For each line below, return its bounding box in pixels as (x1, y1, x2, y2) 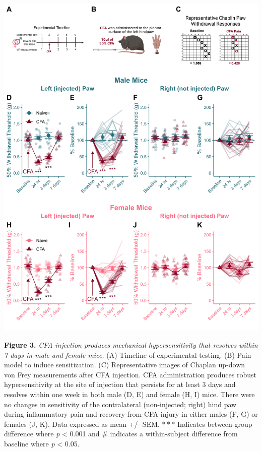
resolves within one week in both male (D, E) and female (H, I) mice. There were (4, 389, 255, 399)
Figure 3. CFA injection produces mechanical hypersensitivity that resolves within (4, 339, 258, 350)
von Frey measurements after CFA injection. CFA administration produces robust (4, 369, 256, 379)
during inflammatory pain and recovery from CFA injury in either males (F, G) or (4, 409, 258, 419)
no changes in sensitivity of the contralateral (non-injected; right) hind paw (4, 399, 237, 409)
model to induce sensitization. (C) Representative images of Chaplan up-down (4, 359, 245, 370)
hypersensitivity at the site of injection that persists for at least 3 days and (4, 379, 236, 390)
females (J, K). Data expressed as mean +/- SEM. (4, 418, 160, 429)
